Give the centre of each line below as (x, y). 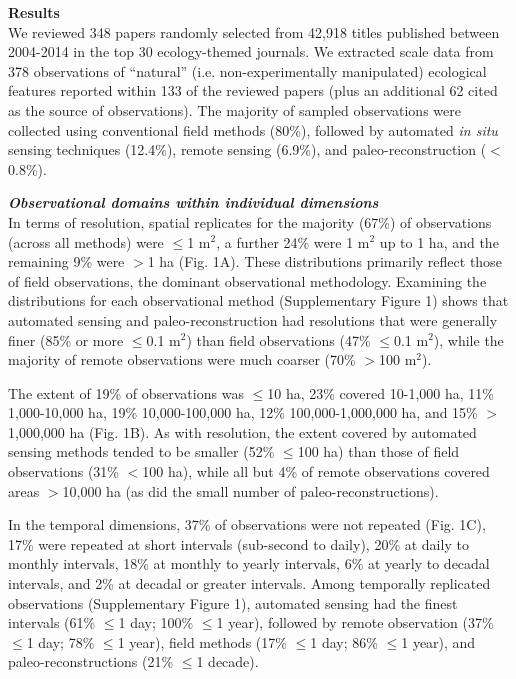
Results (34, 12)
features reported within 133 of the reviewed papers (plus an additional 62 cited (253, 90)
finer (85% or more (66, 339)
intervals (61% (52, 622)
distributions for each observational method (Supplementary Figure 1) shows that (258, 300)
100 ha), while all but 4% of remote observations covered (316, 471)
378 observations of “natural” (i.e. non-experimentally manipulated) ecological (247, 70)
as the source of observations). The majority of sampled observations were (234, 109)
